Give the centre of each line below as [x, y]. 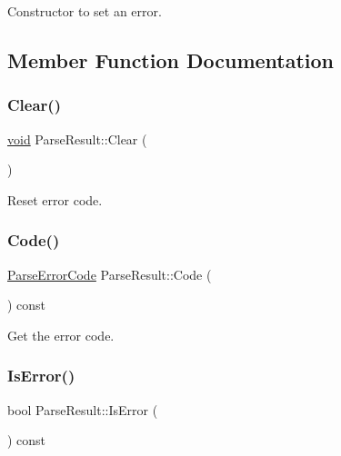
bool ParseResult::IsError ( [83, 409]
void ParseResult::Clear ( [77, 139]
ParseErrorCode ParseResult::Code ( [110, 274]
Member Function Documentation [171, 59]
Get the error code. [61, 335]
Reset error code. [55, 199]
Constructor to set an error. [85, 11]
